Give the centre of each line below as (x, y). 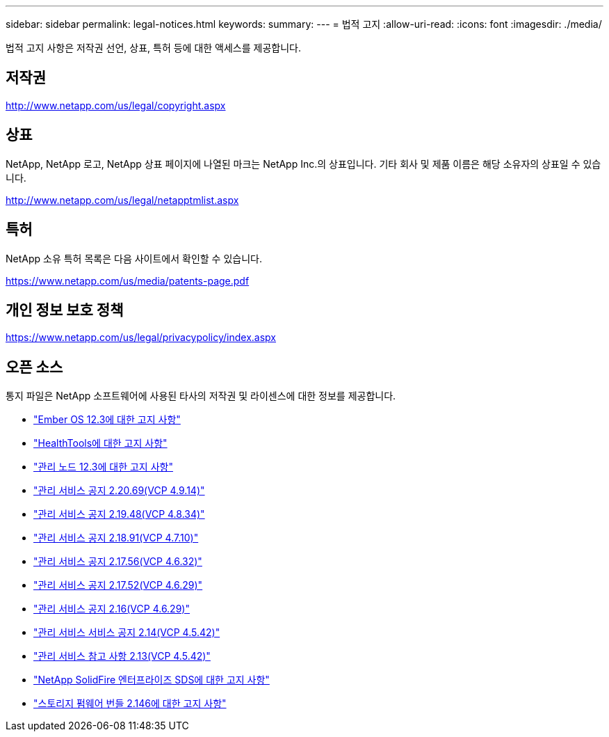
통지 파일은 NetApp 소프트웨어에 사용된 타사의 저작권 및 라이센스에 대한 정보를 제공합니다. (201, 396)
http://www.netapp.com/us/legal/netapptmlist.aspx (122, 200)
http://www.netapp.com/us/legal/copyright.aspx (116, 105)
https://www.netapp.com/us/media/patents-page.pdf (128, 280)
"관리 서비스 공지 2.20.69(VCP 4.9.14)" (119, 491)
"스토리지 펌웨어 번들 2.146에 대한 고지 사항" (130, 704)
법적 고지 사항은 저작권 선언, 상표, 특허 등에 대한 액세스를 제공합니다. (153, 48)
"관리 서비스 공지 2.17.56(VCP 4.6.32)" (118, 562)
